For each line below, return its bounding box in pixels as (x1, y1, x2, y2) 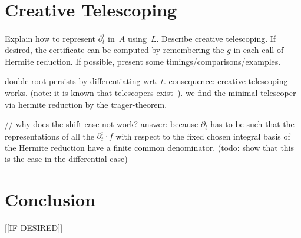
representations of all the (5, 130, 94, 142)
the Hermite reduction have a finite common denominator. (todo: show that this (5, 141, 295, 153)
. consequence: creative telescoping (163, 75, 288, 87)
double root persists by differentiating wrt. (5, 75, 158, 87)
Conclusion (5, 187, 96, 211)
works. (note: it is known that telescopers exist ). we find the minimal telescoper (5, 87, 296, 98)
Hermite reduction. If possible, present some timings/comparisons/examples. (5, 55, 281, 67)
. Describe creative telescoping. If (156, 32, 276, 44)
